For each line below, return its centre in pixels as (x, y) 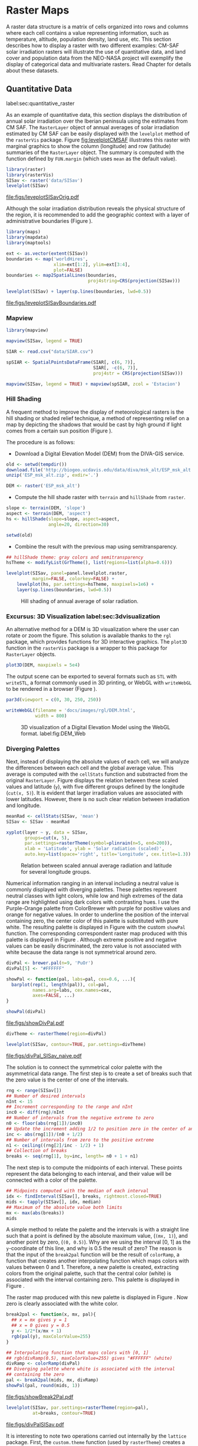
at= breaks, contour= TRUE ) (64, 1413)
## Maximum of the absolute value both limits (64, 1207)
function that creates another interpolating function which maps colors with (98, 1261)
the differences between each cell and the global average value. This (90, 768)
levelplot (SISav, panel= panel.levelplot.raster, (67, 573)
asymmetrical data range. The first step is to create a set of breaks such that (99, 1073)
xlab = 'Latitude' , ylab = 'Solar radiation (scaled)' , (95, 849)
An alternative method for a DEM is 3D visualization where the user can (93, 629)
